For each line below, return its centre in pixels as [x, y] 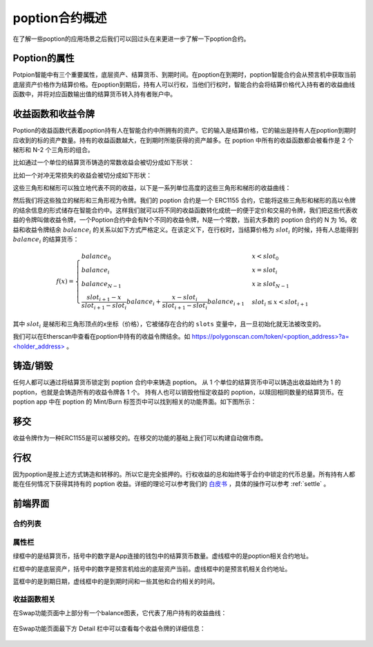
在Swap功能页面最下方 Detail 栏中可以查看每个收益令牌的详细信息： [109, 628]
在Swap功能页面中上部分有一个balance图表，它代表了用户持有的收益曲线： [120, 613]
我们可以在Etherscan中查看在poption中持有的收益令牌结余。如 [102, 337]
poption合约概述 [60, 18]
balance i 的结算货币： [46, 240]
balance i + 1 [226, 303]
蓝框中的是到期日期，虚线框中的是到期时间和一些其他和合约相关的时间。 [116, 581]
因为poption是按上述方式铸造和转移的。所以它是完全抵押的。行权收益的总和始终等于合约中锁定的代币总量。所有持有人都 [184, 474]
